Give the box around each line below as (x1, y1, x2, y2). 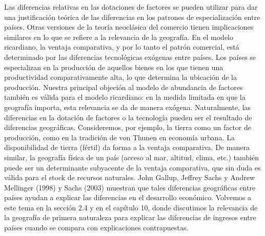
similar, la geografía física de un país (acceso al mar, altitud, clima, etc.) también (4, 152, 259, 162)
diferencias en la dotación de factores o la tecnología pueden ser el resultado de (4, 112, 252, 122)
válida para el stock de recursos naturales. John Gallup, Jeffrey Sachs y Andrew (4, 172, 255, 183)
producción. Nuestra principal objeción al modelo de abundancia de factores (4, 81, 243, 92)
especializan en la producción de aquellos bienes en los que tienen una (4, 61, 223, 72)
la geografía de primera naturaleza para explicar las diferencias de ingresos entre (4, 212, 256, 223)
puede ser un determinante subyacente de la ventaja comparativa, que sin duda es (4, 162, 261, 173)
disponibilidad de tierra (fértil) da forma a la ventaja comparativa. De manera (4, 142, 250, 153)
